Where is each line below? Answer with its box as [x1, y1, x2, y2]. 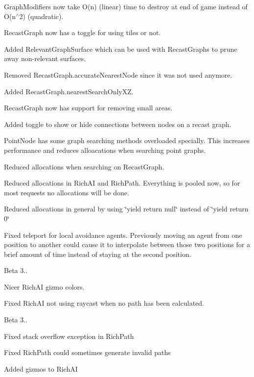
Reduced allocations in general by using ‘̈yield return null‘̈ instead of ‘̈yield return [4, 204, 249, 214]
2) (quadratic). [19, 11, 64, 21]
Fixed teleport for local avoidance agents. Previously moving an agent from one [4, 230, 242, 240]
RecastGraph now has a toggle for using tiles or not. [4, 27, 161, 38]
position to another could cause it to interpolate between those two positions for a [4, 239, 250, 250]
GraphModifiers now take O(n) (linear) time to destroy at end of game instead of [4, 1, 248, 11]
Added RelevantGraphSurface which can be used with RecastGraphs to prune [4, 43, 237, 54]
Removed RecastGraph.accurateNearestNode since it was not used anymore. [4, 69, 232, 80]
